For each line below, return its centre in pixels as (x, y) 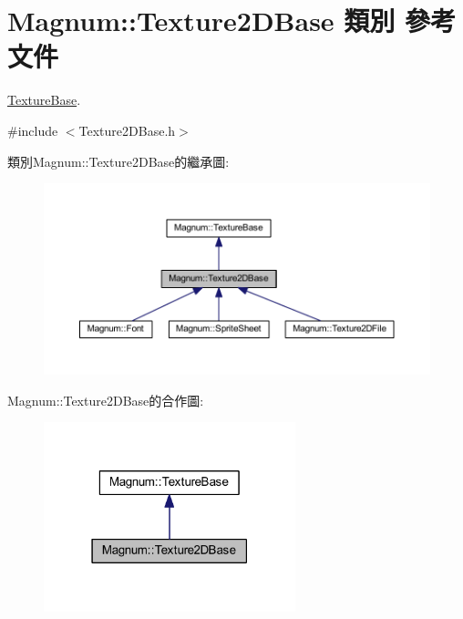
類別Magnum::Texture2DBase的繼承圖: (118, 161)
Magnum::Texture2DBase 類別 (201, 21)
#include (33, 130)
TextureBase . (44, 100)
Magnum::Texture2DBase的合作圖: (106, 400)
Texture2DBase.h (127, 130)
